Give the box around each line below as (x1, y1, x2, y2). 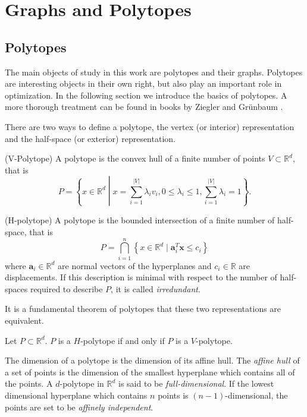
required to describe (30, 282, 103, 295)
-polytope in (59, 377, 104, 390)
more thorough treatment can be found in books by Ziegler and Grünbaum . (5, 100, 283, 113)
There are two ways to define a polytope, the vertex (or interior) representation (5, 120, 295, 132)
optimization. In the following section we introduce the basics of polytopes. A (5, 89, 287, 101)
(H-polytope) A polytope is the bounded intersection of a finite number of (5, 214, 275, 226)
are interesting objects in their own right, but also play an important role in (5, 77, 282, 90)
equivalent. (5, 314, 44, 327)
